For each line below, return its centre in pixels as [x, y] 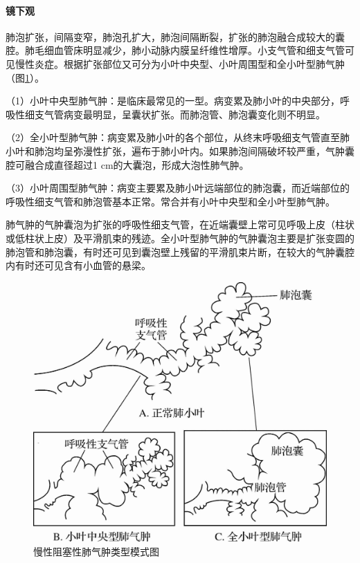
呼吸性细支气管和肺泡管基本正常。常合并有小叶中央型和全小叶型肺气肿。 [170, 201]
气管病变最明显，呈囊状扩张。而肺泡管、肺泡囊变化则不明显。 [184, 114]
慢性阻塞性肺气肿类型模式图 [96, 551]
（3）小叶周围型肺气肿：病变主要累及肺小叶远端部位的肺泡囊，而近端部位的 [178, 188]
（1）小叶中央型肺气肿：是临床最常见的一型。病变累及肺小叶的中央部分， [173, 101]
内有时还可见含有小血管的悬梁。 [78, 265]
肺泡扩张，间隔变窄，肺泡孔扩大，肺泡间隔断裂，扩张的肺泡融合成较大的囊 [175, 36]
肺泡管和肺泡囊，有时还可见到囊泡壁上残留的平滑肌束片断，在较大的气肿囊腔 [180, 251]
